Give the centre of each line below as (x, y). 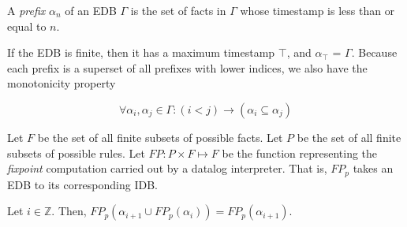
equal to (27, 26)
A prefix (26, 10)
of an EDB (91, 10)
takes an (373, 168)
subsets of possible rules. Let (76, 153)
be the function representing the (300, 153)
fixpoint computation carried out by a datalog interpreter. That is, (167, 168)
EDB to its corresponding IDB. (82, 184)
